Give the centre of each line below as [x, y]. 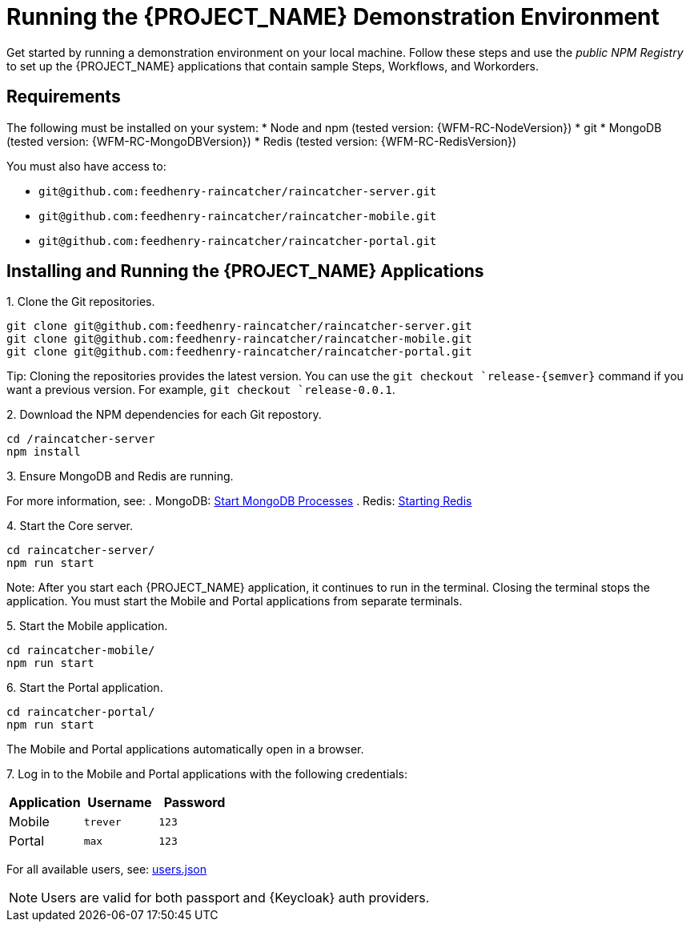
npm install [44, 452]
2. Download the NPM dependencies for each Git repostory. [164, 415]
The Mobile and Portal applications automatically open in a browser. [185, 749]
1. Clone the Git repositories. [81, 302]
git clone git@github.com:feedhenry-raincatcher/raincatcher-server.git [239, 326]
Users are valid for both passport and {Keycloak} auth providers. [235, 898]
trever [102, 822]
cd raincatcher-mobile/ [81, 651]
